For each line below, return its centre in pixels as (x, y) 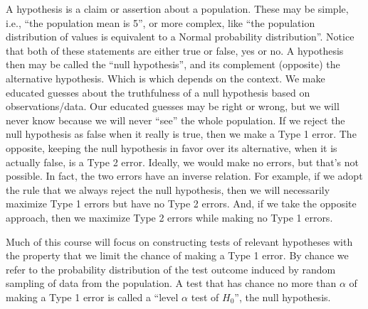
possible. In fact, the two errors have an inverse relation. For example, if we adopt (184, 176)
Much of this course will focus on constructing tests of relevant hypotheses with (179, 241)
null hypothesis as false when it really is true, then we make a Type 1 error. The (181, 134)
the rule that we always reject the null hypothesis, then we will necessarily (168, 189)
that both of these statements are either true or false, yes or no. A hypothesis (175, 50)
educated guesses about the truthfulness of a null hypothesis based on (158, 92)
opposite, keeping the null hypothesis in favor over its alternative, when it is (172, 147)
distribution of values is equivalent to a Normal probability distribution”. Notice (180, 37)
